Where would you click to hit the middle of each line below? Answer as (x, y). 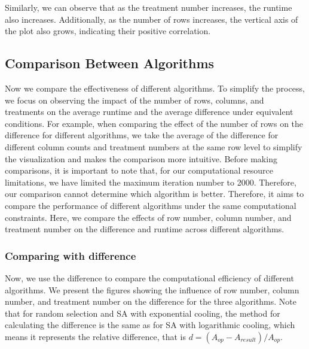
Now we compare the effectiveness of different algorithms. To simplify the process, (155, 88)
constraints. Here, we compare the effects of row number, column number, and (148, 217)
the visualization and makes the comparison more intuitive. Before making (141, 158)
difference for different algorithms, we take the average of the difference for (142, 135)
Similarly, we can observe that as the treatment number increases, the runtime (149, 7)
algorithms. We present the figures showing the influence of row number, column (152, 289)
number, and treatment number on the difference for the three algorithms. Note (151, 301)
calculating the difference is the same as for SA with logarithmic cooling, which (150, 325)
